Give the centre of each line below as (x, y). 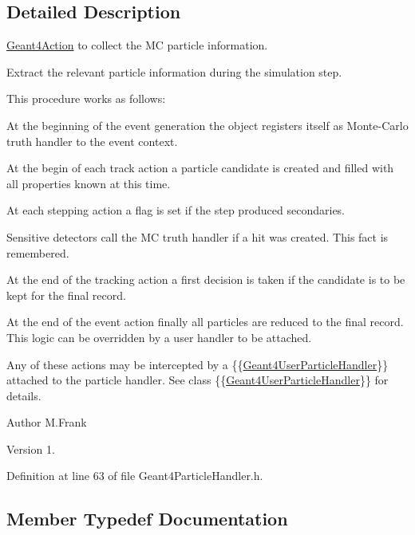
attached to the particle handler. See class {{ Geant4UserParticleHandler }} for (198, 380)
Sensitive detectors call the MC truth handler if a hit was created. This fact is (198, 236)
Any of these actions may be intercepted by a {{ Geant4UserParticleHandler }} (198, 364)
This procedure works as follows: (86, 98)
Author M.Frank (47, 422)
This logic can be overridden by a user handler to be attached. (159, 337)
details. (24, 395)
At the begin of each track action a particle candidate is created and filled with (200, 168)
